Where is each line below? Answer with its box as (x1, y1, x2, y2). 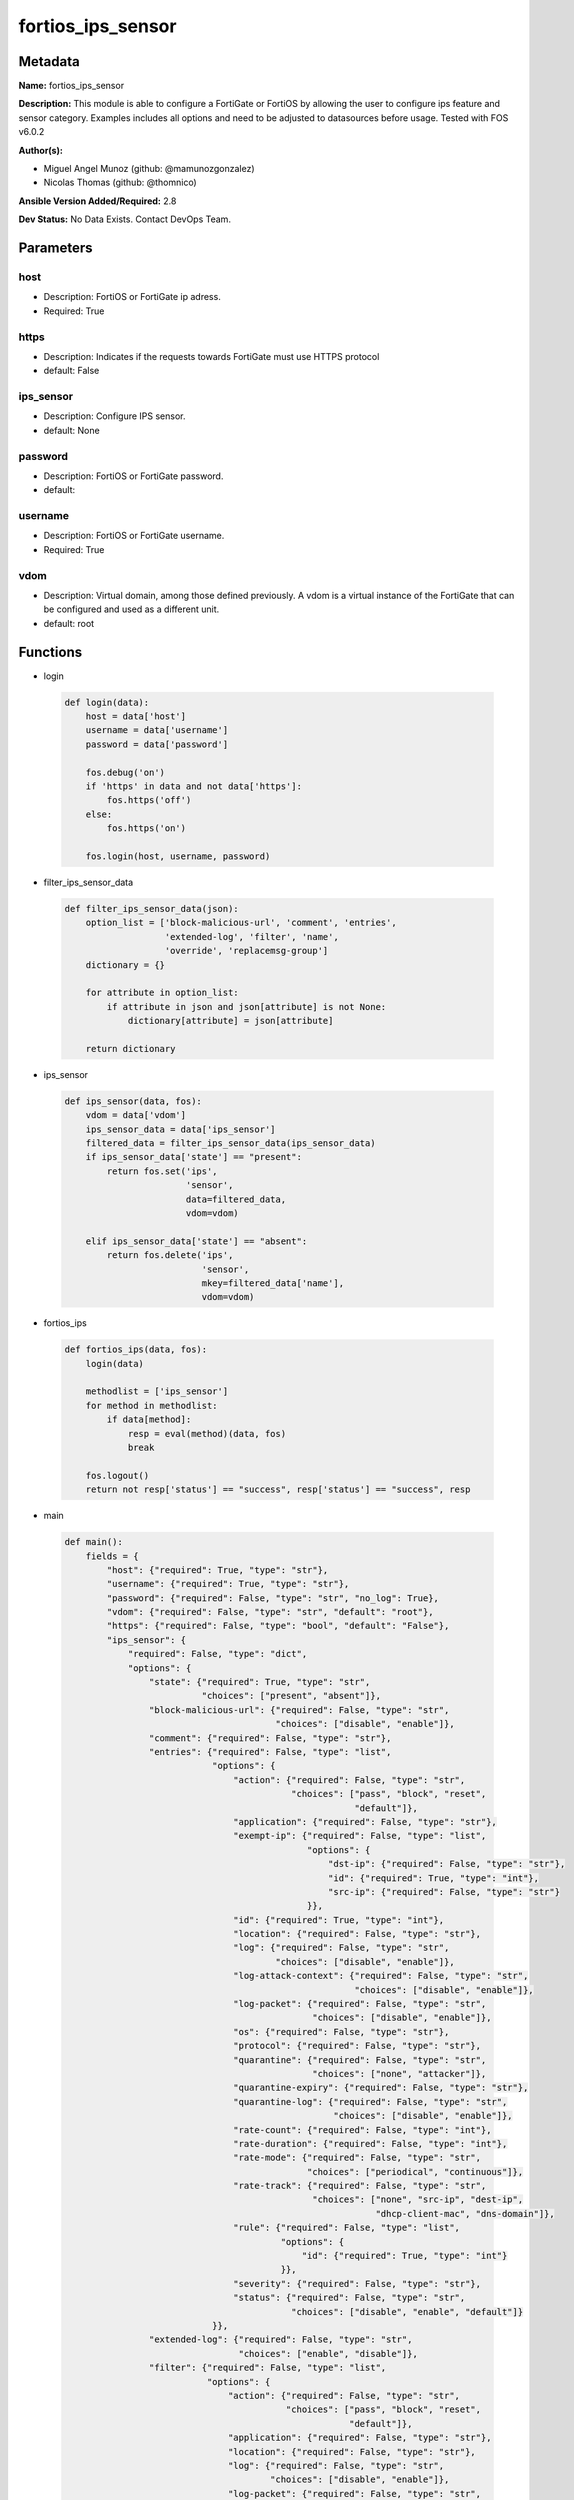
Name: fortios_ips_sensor (18, 80, 125, 92)
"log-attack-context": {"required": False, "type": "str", (233, 1970, 529, 1982)
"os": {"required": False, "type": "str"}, (233, 2026, 450, 2037)
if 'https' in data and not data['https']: (85, 781, 302, 792)
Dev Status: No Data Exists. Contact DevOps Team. (18, 213, 232, 225)
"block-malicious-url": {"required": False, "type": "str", (148, 1704, 450, 1715)
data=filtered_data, (185, 1193, 287, 1205)
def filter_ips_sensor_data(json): (64, 903, 239, 914)
